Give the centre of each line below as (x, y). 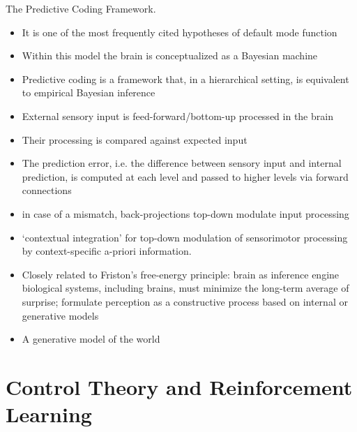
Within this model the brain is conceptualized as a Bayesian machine (170, 55)
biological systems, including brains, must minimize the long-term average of (185, 288)
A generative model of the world (91, 339)
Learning (49, 414)
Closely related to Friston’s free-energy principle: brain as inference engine (181, 274)
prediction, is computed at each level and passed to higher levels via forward (185, 176)
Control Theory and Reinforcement (179, 386)
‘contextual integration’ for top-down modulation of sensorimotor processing (185, 237)
